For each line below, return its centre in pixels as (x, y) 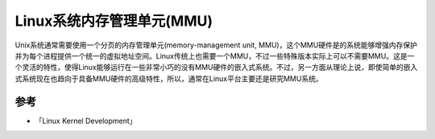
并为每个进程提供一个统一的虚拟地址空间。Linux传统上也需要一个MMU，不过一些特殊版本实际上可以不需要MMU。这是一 (215, 55)
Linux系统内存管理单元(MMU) (114, 21)
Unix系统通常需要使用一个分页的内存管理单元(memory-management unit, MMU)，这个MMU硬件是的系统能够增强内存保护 (216, 45)
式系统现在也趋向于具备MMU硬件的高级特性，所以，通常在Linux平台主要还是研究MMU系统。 (169, 78)
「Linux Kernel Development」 (86, 121)
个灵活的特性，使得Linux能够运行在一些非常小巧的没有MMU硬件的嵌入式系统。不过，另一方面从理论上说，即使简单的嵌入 (216, 67)
